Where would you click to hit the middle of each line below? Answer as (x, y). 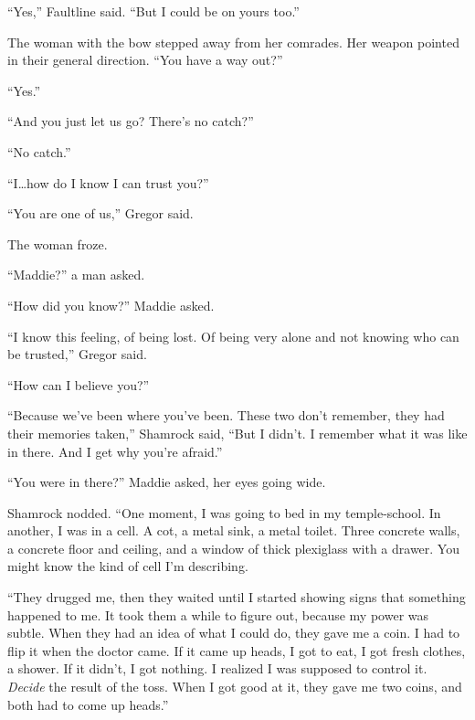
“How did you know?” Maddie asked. (111, 305)
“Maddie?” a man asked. (76, 275)
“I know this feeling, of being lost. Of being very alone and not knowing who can (233, 336)
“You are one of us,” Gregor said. (100, 213)
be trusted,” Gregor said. (77, 354)
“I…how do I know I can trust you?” (108, 182)
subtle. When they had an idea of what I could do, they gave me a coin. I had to (234, 633)
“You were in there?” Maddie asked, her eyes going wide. (167, 482)
